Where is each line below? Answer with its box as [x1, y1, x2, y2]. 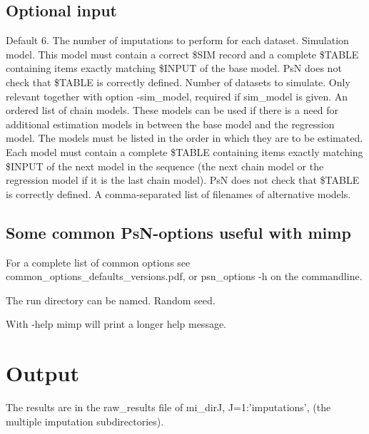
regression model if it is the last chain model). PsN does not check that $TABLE [6, 172, 360, 187]
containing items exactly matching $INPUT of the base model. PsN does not [6, 61, 342, 76]
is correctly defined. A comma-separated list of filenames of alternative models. [6, 186, 351, 201]
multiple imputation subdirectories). [6, 413, 164, 428]
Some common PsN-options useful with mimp [6, 221, 351, 243]
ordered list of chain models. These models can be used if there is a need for [6, 103, 339, 118]
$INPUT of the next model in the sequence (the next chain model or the [6, 158, 324, 173]
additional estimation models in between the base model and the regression [6, 116, 335, 131]
